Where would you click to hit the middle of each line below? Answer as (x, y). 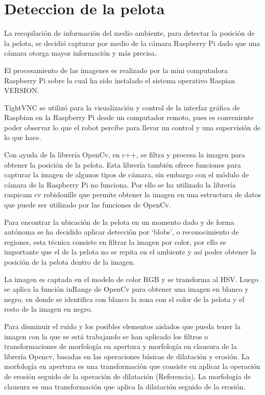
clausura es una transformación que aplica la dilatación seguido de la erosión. (125, 386)
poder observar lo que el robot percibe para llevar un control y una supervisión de (132, 127)
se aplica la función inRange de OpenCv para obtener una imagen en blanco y (126, 289)
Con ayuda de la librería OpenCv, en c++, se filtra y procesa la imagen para (125, 155)
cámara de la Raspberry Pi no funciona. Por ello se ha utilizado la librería (120, 184)
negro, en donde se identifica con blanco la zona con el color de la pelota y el (124, 299)
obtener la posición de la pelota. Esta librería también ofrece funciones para (123, 164)
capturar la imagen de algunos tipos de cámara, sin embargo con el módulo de (127, 175)
